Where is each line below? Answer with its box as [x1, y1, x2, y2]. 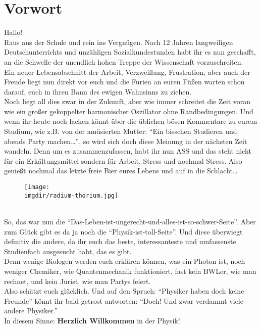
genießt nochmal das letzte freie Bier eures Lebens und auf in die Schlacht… [4, 165, 238, 176]
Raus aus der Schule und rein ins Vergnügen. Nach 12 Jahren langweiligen [4, 36, 233, 47]
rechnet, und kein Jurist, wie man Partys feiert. [4, 275, 151, 286]
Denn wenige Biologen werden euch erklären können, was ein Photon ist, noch [4, 256, 245, 266]
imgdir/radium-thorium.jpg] [24, 192, 119, 199]
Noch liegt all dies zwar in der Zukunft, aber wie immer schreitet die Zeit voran [4, 96, 251, 107]
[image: [24, 183, 50, 191]
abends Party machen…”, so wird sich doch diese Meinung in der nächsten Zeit [4, 135, 247, 146]
